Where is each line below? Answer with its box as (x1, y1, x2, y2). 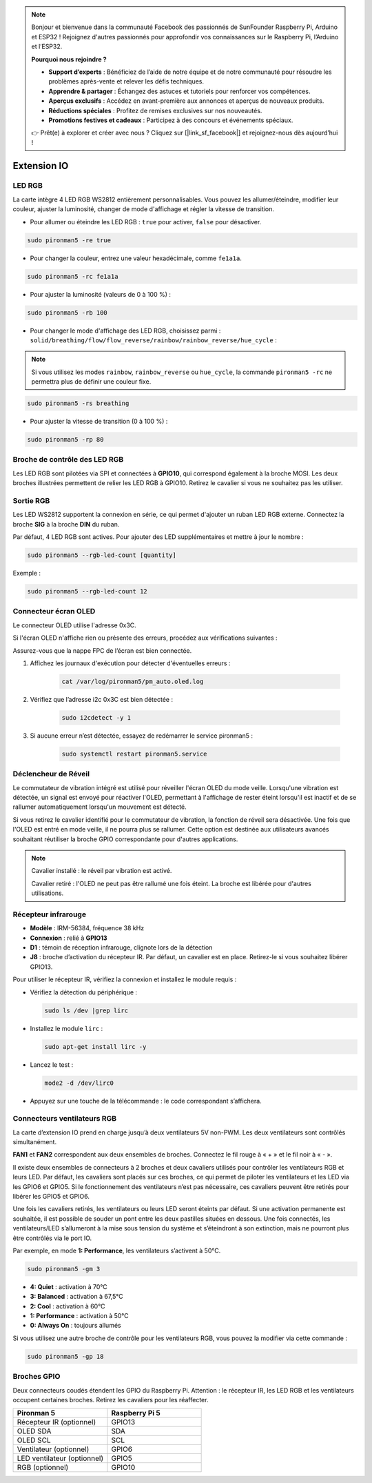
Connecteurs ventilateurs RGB (12, 1114, 117, 1123)
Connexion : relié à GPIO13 (30, 934, 107, 942)
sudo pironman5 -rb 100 (27, 308, 108, 317)
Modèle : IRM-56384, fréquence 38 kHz (30, 924, 145, 932)
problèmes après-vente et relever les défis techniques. (48, 77, 205, 86)
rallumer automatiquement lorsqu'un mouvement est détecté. (12, 803, 187, 811)
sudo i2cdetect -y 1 (61, 714, 131, 721)
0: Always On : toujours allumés (30, 1322, 121, 1330)
